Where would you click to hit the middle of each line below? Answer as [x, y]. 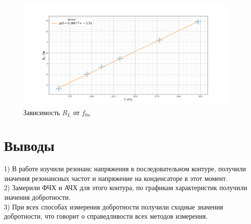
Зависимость [42, 112]
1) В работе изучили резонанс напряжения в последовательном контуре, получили [125, 169]
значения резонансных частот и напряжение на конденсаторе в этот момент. [116, 178]
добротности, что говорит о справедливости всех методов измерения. [106, 216]
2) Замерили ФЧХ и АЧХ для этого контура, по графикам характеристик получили [125, 187]
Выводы [29, 145]
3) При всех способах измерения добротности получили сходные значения [114, 206]
